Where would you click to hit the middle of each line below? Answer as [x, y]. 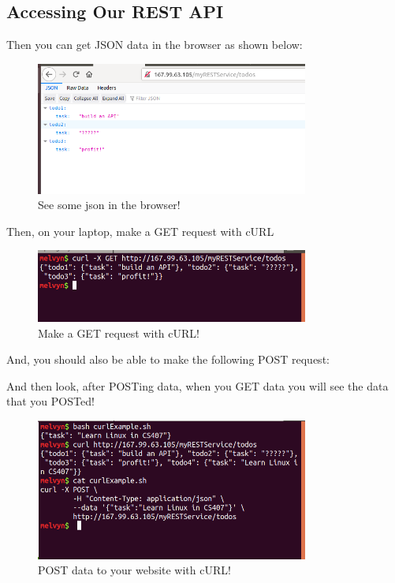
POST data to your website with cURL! [134, 570]
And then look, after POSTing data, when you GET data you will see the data [197, 385]
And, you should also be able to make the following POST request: [168, 359]
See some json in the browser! [109, 205]
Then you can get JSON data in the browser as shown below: [155, 45]
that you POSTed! [50, 401]
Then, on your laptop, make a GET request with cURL [140, 231]
